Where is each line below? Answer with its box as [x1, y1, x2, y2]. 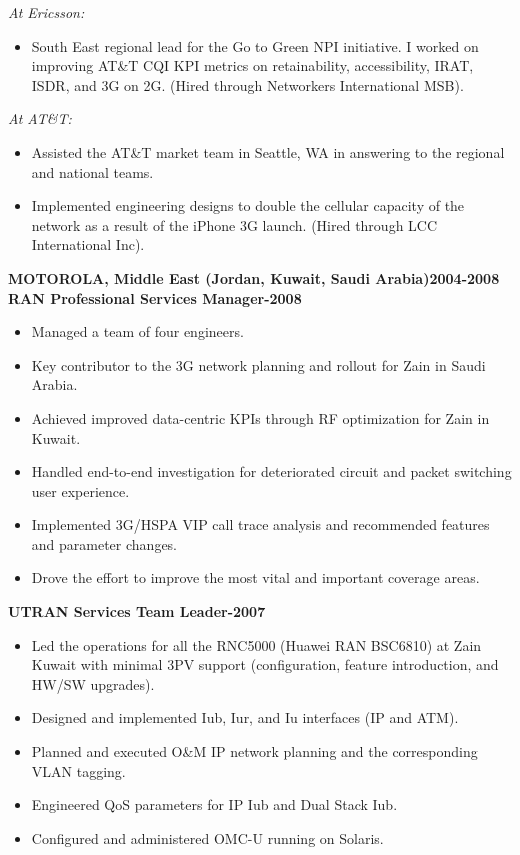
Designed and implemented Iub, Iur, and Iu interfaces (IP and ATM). [31, 707, 459, 728]
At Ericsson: [8, 2, 85, 22]
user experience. [31, 480, 130, 501]
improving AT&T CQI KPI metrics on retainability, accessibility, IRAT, [31, 55, 474, 76]
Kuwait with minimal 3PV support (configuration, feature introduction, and [31, 654, 499, 675]
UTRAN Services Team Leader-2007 [8, 601, 266, 622]
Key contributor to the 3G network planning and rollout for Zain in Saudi [31, 354, 486, 375]
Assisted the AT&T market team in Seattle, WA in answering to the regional [31, 141, 505, 162]
